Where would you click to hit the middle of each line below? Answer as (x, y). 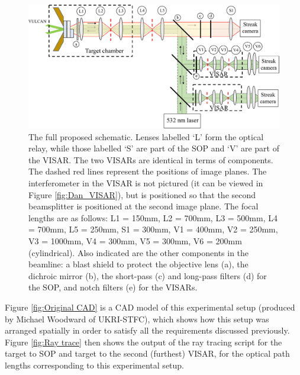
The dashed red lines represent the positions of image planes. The (148, 171)
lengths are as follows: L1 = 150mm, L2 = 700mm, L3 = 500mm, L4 (153, 217)
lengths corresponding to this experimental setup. (95, 365)
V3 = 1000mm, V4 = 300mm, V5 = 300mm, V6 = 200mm (135, 241)
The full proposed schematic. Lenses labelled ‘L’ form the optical (146, 136)
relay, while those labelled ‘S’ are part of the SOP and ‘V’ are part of (154, 148)
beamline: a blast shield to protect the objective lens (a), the (138, 264)
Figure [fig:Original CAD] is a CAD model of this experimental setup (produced (150, 307)
